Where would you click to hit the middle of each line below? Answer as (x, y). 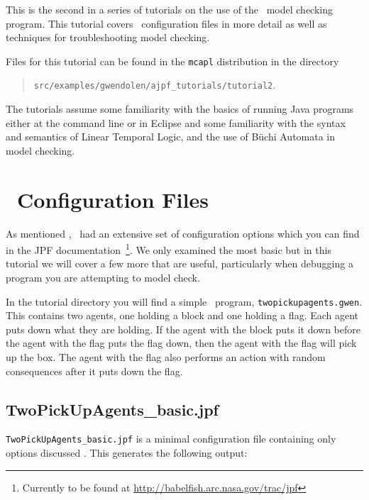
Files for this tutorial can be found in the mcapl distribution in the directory (172, 61)
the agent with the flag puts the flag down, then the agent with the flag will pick (181, 343)
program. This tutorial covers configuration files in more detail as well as (166, 23)
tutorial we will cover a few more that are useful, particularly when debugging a (180, 263)
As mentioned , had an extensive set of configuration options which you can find (183, 233)
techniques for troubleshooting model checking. (108, 37)
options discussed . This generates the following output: (127, 453)
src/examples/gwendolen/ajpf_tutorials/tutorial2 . (155, 85)
